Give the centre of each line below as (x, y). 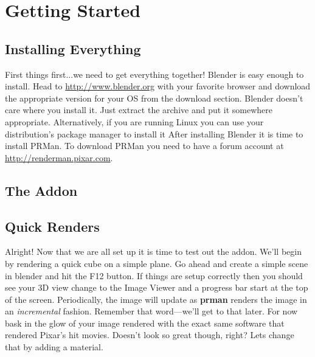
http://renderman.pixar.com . (59, 157)
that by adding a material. (54, 347)
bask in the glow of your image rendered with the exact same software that (145, 323)
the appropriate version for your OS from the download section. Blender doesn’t (154, 98)
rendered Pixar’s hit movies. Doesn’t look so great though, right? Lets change (150, 335)
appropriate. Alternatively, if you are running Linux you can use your (134, 121)
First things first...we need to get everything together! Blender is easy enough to (154, 74)
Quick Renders (52, 226)
